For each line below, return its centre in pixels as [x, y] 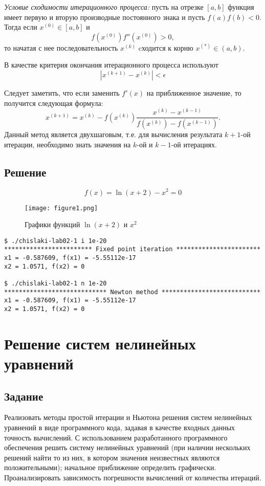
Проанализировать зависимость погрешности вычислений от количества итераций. [133, 478]
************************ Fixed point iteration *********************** [132, 249]
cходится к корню [166, 47]
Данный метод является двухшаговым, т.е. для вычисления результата [113, 134]
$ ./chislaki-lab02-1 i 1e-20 [56, 241]
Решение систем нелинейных [100, 343]
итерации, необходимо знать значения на [68, 144]
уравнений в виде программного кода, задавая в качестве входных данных [120, 427]
